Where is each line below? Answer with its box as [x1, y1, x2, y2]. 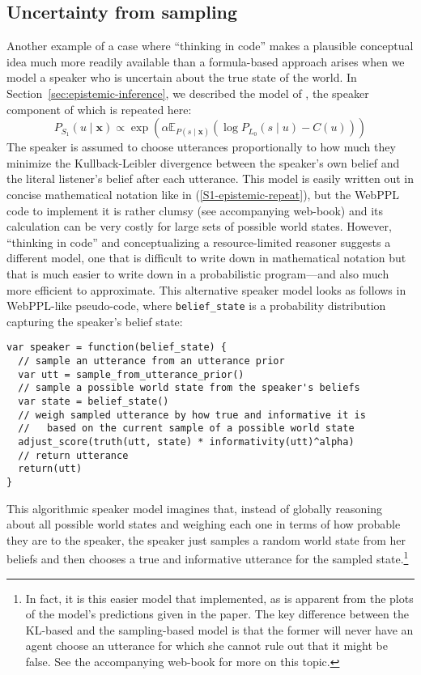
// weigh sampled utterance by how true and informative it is [18, 409, 366, 421]
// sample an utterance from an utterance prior [18, 355, 285, 367]
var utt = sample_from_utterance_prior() [18, 368, 245, 380]
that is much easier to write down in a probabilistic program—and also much [6, 265, 389, 282]
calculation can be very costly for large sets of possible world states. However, [6, 218, 392, 235]
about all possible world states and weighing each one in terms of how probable [6, 516, 401, 533]
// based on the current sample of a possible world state [18, 422, 355, 435]
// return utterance [18, 449, 129, 461]
